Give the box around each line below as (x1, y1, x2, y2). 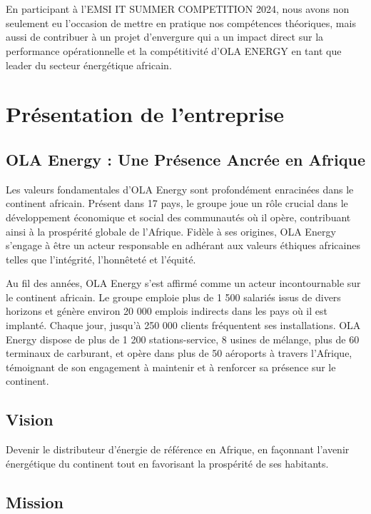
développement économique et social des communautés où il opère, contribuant (6, 209, 351, 224)
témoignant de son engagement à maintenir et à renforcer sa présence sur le (6, 359, 336, 374)
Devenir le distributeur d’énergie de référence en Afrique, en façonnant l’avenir (6, 442, 350, 457)
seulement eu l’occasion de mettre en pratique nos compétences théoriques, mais (6, 15, 356, 30)
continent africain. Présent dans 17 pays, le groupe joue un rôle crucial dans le (6, 196, 348, 211)
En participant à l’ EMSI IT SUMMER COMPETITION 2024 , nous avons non (6, 1, 350, 16)
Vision (6, 408, 54, 430)
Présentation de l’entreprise (6, 99, 284, 128)
